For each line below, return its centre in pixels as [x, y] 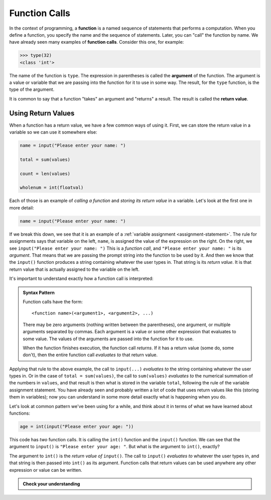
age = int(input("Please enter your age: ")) [77, 427]
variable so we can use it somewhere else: [53, 132]
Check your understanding [51, 484]
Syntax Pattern [39, 292]
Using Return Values [42, 113]
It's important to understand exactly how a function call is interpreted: [81, 278]
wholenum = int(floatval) [52, 188]
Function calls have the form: [53, 302]
